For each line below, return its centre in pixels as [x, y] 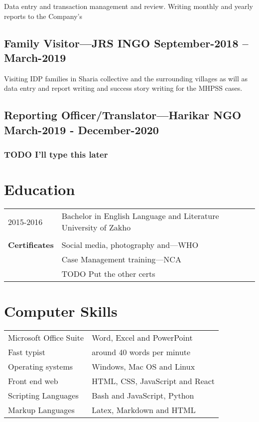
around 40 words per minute [141, 352]
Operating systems [41, 367]
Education [40, 189]
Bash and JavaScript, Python [143, 396]
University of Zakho [96, 227]
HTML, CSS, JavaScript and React [153, 381]
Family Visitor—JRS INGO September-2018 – [126, 43]
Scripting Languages [43, 396]
